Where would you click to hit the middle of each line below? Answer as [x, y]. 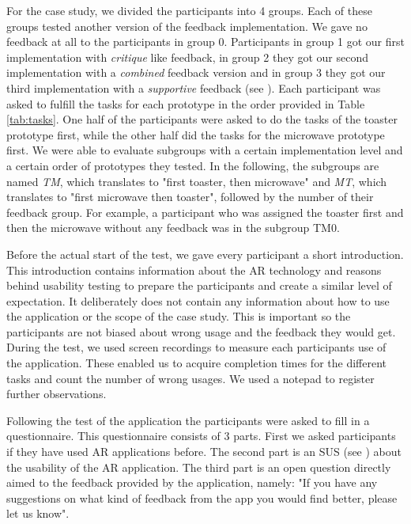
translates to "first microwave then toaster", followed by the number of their [190, 197]
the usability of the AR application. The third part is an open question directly [199, 467]
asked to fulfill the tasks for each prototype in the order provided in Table [186, 103]
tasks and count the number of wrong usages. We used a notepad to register [190, 378]
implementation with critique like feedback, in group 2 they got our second [187, 57]
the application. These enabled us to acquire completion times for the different [196, 363]
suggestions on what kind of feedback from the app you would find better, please [202, 497]
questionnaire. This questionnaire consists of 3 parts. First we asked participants [201, 436]
